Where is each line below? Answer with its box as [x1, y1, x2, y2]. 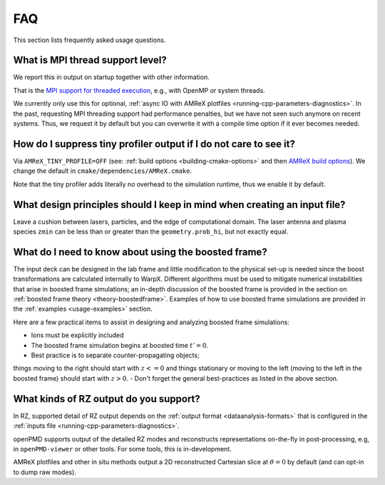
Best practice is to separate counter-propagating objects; [31, 351, 200, 360]
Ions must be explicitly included [31, 331, 124, 339]
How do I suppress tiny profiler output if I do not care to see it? [13, 138, 295, 150]
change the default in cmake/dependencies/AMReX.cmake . [13, 166, 192, 175]
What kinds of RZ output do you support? [13, 393, 201, 405]
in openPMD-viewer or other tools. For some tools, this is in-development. [13, 444, 232, 453]
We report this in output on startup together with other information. [13, 73, 210, 81]
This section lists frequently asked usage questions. [13, 36, 166, 44]
